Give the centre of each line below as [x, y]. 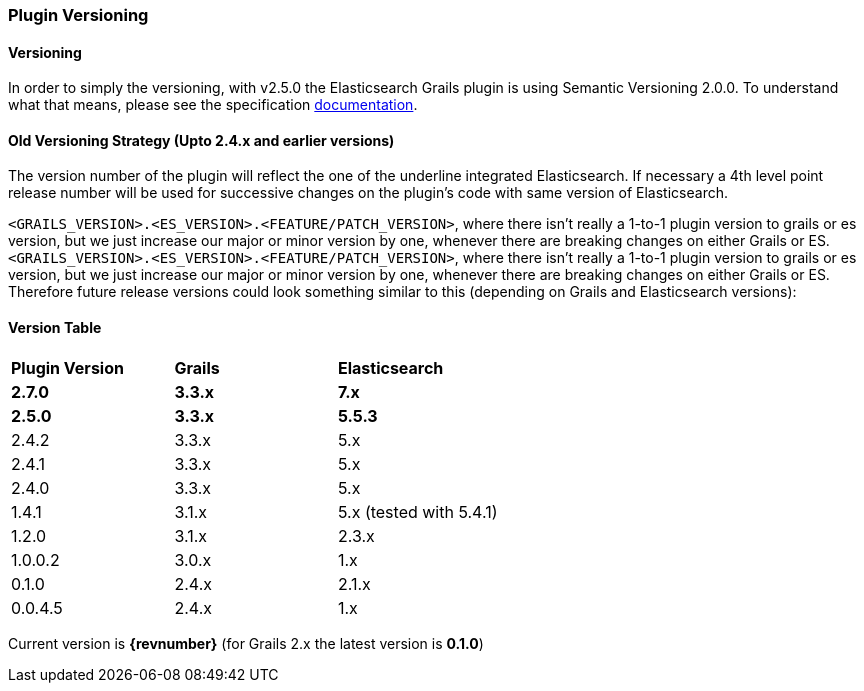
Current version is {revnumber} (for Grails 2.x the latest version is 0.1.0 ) [246, 643]
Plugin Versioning [78, 15]
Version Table [55, 328]
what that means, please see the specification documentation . [213, 105]
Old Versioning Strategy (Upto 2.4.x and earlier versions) [201, 140]
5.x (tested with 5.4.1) [417, 511]
